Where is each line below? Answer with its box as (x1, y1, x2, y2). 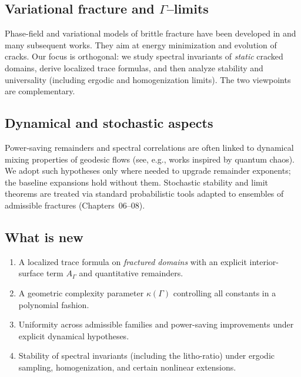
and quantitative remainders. (79, 267, 183, 279)
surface (18, 267, 44, 279)
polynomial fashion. (18, 298, 89, 310)
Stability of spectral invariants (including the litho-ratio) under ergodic (18, 349, 275, 362)
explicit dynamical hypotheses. (18, 329, 129, 342)
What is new (5, 227, 83, 246)
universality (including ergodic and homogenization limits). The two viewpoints (5, 73, 291, 85)
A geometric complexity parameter (18, 286, 144, 299)
